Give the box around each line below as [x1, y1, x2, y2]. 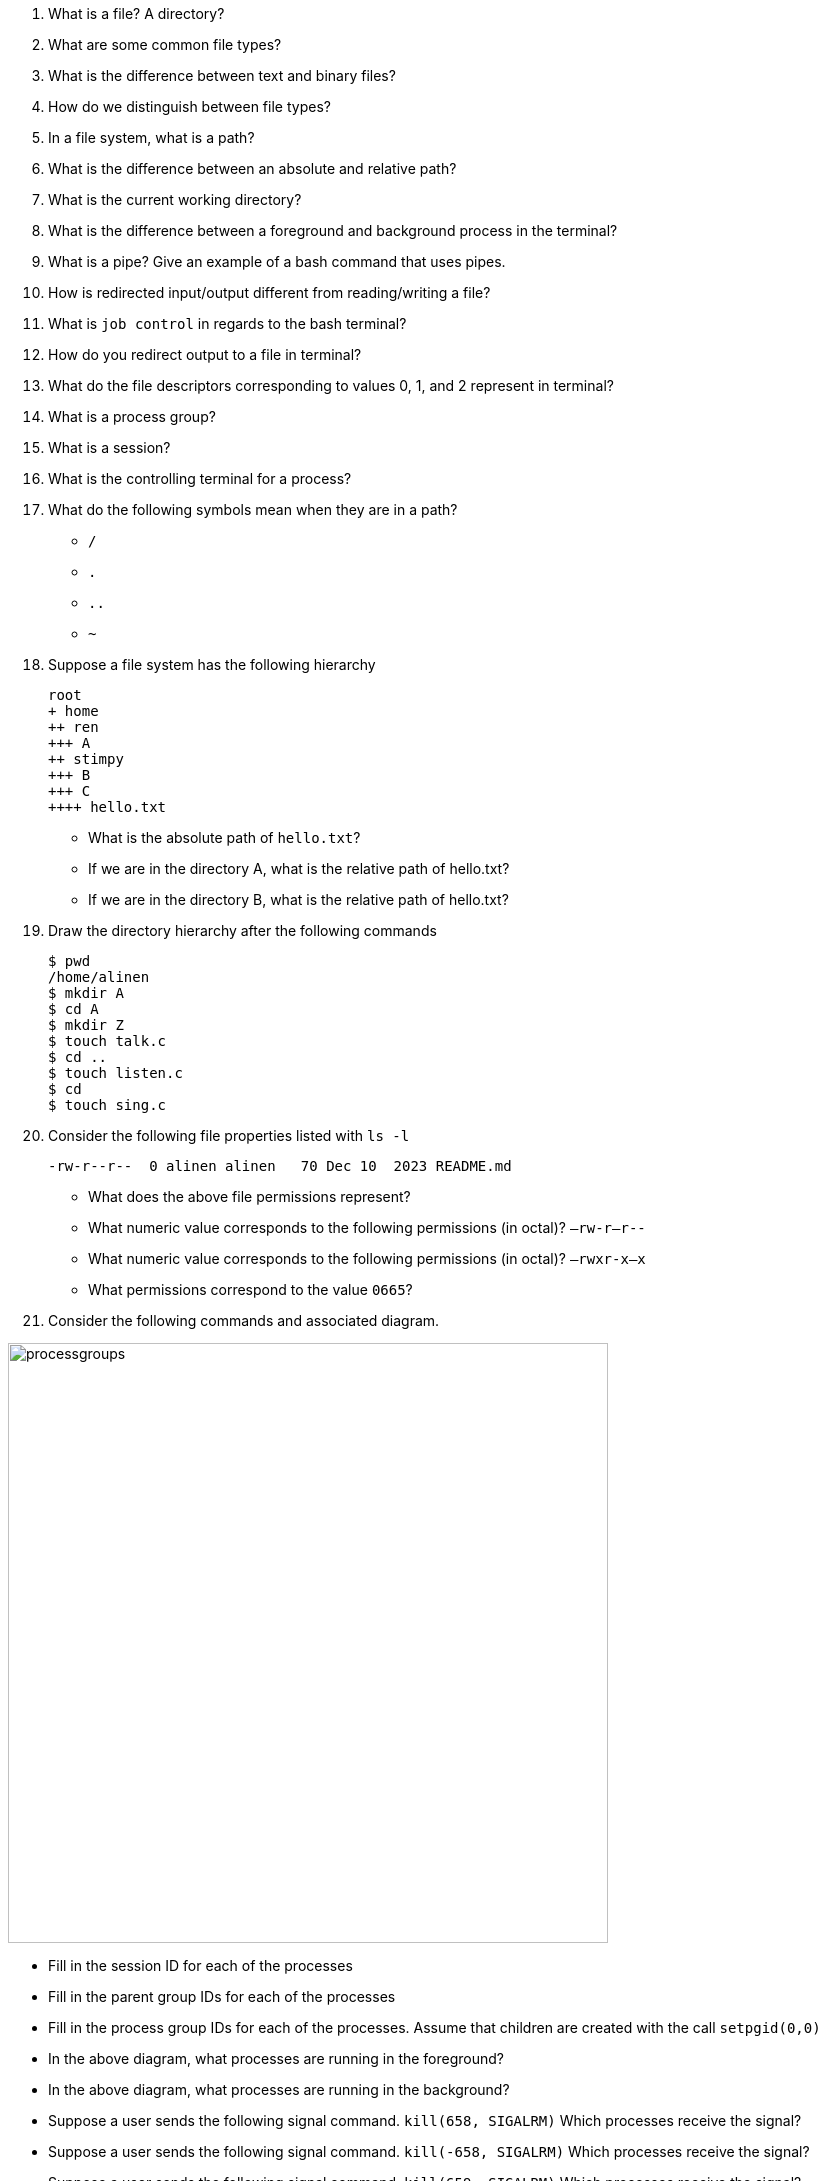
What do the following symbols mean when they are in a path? [48, 501, 458, 518]
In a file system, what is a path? [48, 129, 255, 146]
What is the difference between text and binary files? [48, 67, 396, 84]
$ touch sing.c [48, 1097, 167, 1113]
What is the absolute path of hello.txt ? [88, 829, 361, 846]
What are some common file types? [48, 36, 282, 53]
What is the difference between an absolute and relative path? [48, 160, 457, 177]
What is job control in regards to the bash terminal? [48, 315, 407, 332]
